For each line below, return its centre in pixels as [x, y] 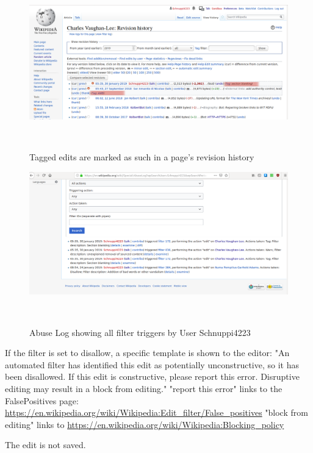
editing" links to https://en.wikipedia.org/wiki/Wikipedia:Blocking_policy [145, 424]
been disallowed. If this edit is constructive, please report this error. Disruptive [152, 376]
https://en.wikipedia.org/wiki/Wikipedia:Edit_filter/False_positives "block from [156, 412]
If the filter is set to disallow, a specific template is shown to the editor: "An [147, 353]
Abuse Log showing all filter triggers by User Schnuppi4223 [140, 332]
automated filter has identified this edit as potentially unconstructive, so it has [152, 364]
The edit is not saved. [45, 445]
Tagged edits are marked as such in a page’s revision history [142, 157]
